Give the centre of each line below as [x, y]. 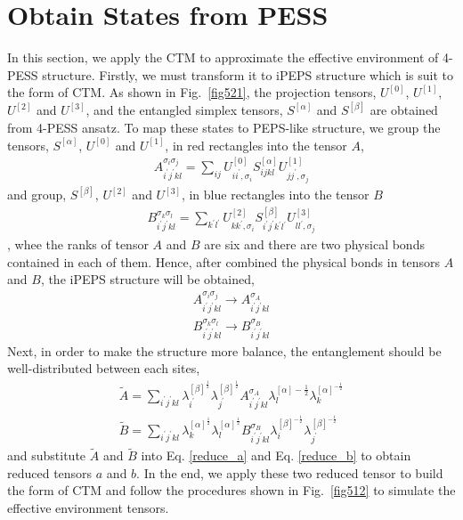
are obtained [404, 110]
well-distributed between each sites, [104, 368]
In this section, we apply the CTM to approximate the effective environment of [223, 57]
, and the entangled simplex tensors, [184, 110]
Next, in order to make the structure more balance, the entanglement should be [224, 350]
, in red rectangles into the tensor [256, 145]
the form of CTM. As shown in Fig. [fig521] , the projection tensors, [192, 92]
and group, [37, 195]
